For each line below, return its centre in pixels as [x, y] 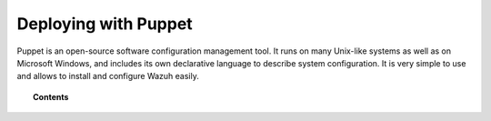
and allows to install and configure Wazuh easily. [108, 76]
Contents [51, 96]
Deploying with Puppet [105, 24]
